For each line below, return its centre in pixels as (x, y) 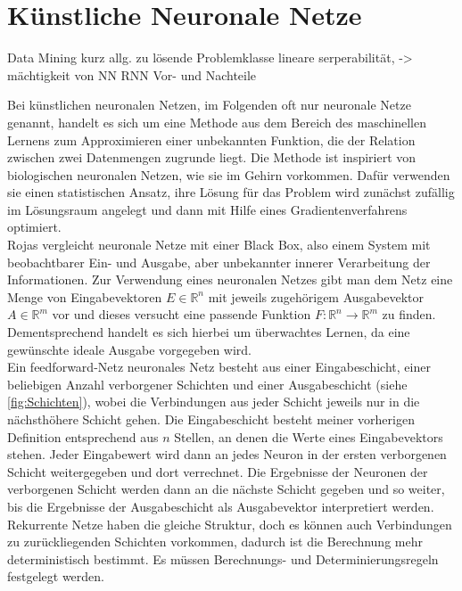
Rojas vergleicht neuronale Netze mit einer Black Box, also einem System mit (219, 245)
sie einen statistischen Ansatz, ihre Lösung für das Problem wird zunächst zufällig (231, 192)
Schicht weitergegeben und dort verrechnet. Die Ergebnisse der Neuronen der (218, 471)
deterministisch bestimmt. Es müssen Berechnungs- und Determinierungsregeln (223, 558)
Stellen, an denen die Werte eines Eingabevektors (309, 436)
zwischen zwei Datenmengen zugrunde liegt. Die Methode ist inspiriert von (212, 157)
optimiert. (34, 227)
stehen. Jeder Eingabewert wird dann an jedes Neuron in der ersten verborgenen (227, 454)
